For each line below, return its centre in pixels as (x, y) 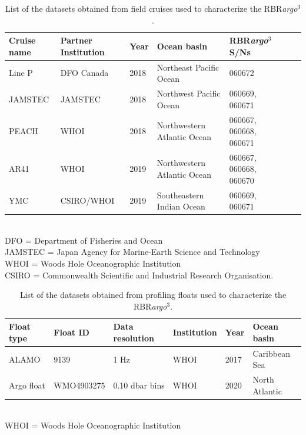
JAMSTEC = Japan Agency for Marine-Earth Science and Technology (132, 252)
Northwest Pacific (189, 93)
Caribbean (271, 353)
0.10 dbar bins (139, 385)
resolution (134, 338)
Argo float (27, 385)
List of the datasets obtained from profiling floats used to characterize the (153, 295)
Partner (76, 40)
